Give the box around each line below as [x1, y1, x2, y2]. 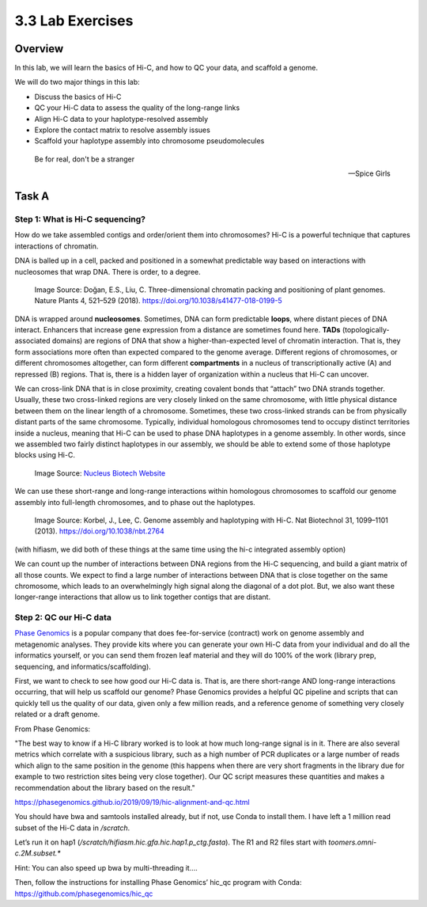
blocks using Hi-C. [14, 450, 75, 460]
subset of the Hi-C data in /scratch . [14, 823, 130, 833]
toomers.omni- [328, 837, 377, 847]
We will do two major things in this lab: [14, 78, 140, 87]
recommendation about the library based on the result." [14, 783, 195, 792]
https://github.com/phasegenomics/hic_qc [14, 889, 153, 898]
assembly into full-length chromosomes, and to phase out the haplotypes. [14, 497, 256, 507]
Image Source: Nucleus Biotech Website [34, 468, 166, 478]
